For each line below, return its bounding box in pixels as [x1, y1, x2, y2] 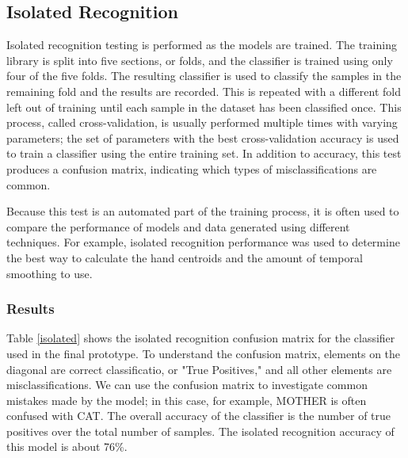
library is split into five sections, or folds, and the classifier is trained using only [6, 52, 393, 68]
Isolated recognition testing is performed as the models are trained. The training [6, 36, 397, 53]
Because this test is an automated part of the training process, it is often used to [6, 203, 399, 219]
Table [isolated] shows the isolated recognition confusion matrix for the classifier [6, 330, 395, 346]
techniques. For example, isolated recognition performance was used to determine [6, 234, 400, 250]
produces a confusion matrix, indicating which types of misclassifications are [6, 160, 377, 177]
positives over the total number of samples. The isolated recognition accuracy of [6, 422, 395, 439]
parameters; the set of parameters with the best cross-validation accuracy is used [6, 129, 399, 146]
